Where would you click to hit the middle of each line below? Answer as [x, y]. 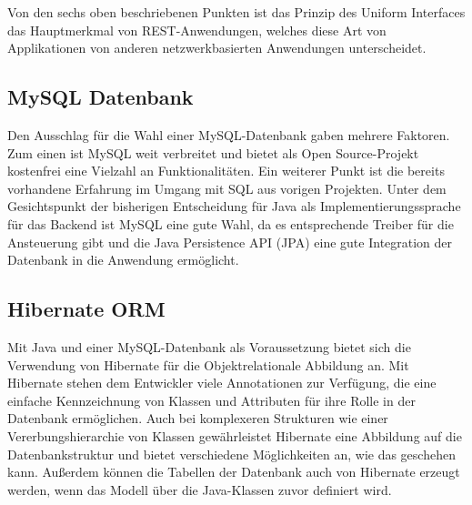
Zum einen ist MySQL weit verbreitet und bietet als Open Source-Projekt [213, 152]
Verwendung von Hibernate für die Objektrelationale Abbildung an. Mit [208, 364]
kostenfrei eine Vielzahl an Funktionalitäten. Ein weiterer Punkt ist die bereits [226, 171]
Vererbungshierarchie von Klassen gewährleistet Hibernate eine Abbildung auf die [235, 435]
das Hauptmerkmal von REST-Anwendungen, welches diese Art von [197, 30]
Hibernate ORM [86, 309]
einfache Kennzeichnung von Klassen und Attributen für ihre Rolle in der [211, 400]
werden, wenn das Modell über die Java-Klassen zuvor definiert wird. [200, 489]
